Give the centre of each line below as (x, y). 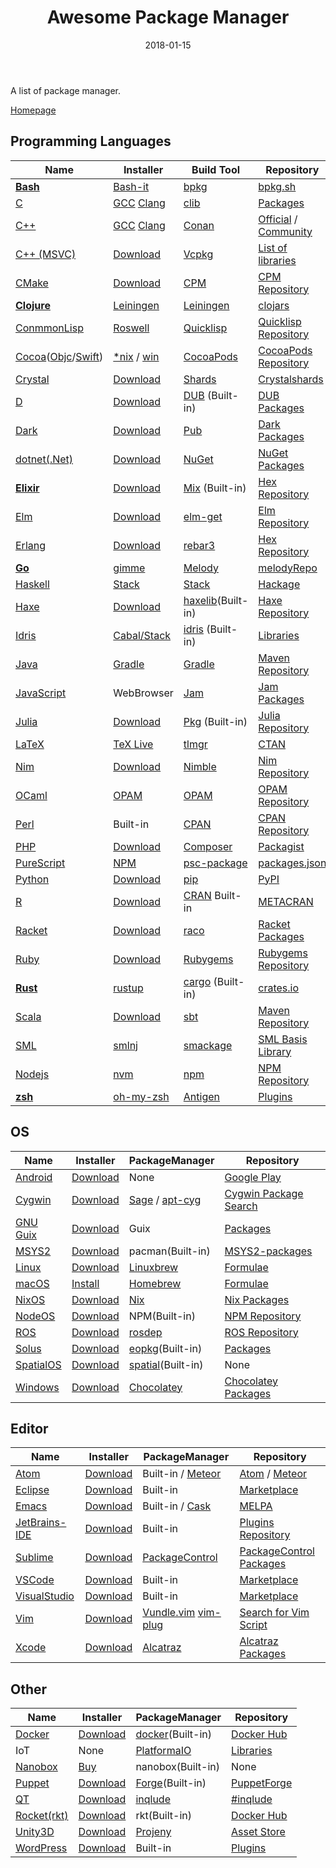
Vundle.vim (169, 1613)
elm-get (203, 516)
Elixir (27, 488)
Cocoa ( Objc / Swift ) (59, 356)
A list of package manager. (66, 90)
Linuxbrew (153, 1267)
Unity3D (35, 1832)
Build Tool (216, 169)
